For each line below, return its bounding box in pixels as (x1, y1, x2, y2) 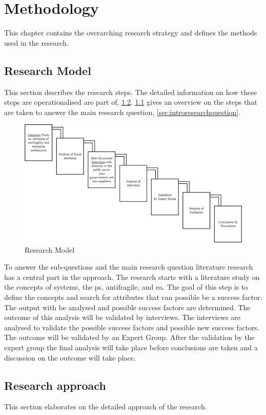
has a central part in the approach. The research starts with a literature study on (4, 271, 260, 282)
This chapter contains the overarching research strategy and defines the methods (4, 27, 257, 38)
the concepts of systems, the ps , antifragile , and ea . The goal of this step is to (4, 281, 248, 292)
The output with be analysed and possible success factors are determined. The (4, 301, 251, 312)
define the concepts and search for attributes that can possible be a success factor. (4, 292, 262, 303)
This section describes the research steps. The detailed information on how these (4, 86, 257, 97)
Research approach (4, 377, 106, 393)
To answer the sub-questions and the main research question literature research (4, 261, 253, 272)
